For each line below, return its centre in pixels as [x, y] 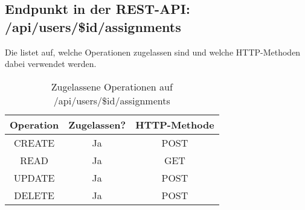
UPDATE [34, 177]
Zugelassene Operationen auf [112, 86]
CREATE [34, 142]
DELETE [34, 195]
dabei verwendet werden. [51, 64]
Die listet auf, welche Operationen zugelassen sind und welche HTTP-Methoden [153, 52]
